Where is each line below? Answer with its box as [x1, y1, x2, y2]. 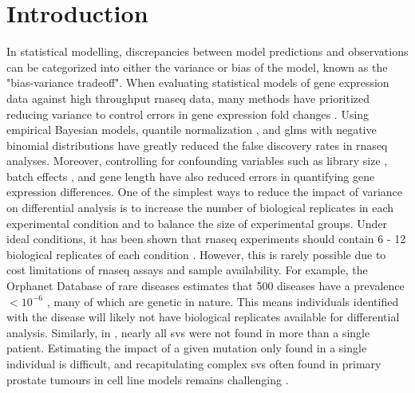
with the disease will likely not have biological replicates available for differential [6, 309, 400, 325]
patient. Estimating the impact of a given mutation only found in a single [6, 340, 367, 356]
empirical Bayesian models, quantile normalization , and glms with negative [6, 121, 377, 138]
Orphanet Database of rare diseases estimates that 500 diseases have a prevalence [6, 277, 405, 294]
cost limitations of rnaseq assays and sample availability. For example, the [6, 261, 368, 278]
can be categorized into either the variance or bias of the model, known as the [6, 58, 388, 75]
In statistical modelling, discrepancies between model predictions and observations [6, 43, 409, 60]
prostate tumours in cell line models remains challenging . [6, 371, 289, 387]
